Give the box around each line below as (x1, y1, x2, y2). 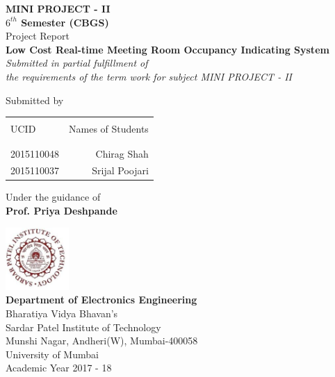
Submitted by (6, 92, 64, 107)
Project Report (6, 28, 70, 43)
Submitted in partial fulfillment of (6, 56, 148, 70)
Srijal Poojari (92, 163, 149, 178)
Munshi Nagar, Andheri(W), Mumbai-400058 (6, 333, 198, 348)
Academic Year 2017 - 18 (6, 360, 112, 375)
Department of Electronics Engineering (6, 292, 197, 307)
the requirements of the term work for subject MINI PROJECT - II (6, 69, 292, 83)
